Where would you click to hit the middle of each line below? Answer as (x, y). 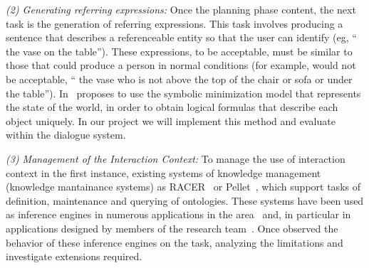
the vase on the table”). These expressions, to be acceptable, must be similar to (179, 51)
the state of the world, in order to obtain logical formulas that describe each (172, 107)
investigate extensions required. (74, 256)
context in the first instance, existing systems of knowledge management (163, 172)
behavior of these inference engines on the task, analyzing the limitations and (175, 242)
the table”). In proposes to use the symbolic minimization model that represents (183, 93)
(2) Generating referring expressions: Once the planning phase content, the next (181, 9)
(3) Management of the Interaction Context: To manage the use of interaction (176, 158)
